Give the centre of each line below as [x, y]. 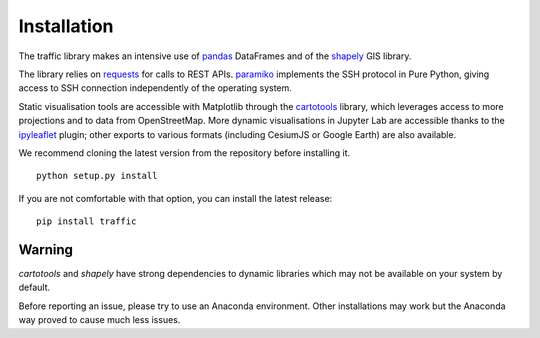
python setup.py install [97, 176]
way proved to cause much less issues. [99, 320]
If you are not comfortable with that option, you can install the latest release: [175, 198]
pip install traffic [86, 221]
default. [34, 287]
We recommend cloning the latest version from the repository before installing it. [184, 152]
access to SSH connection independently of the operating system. [155, 88]
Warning [46, 249]
